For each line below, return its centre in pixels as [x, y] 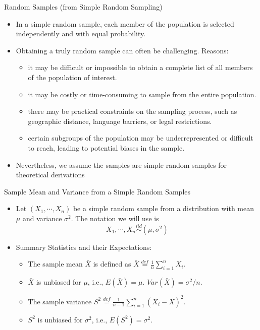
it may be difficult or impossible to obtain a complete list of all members [140, 67]
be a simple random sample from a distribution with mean [164, 208]
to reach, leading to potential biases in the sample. [106, 147]
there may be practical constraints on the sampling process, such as [133, 111]
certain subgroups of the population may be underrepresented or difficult [141, 138]
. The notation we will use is [115, 218]
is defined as [112, 264]
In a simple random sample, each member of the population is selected [125, 23]
